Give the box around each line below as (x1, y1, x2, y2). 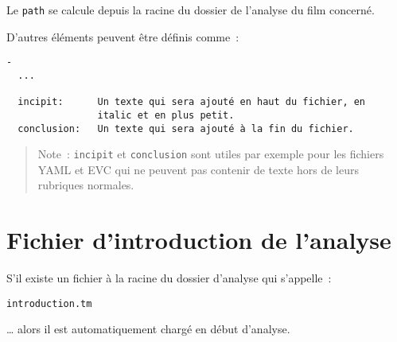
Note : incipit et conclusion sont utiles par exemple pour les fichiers (37, 146, 384, 162)
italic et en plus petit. (97, 109, 235, 121)
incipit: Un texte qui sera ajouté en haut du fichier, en (18, 96, 366, 108)
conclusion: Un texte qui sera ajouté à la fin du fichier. (18, 122, 354, 134)
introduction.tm (6, 297, 92, 309)
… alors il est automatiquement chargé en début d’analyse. (6, 321, 290, 337)
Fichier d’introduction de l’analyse (6, 223, 391, 256)
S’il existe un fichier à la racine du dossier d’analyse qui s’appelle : (6, 270, 332, 286)
